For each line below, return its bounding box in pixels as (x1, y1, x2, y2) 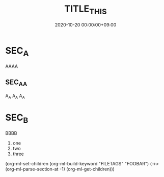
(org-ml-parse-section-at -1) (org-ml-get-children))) (5, 166, 115, 172)
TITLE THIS (64, 3, 107, 16)
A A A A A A (5, 92, 25, 100)
